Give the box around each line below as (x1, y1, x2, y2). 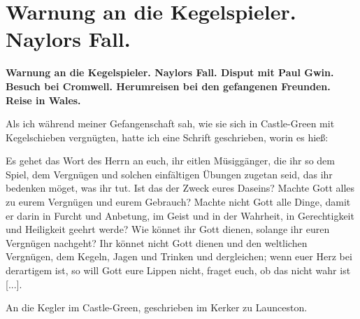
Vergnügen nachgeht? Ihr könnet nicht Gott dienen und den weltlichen (6, 235, 308, 250)
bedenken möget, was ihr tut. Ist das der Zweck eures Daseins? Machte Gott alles (6, 180, 355, 195)
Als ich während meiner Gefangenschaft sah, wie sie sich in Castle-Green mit (6, 116, 335, 131)
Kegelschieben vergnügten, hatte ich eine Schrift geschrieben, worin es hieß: (6, 129, 329, 144)
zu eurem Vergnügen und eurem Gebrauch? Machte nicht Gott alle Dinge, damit (6, 194, 351, 209)
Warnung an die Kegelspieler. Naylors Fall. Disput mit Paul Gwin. (6, 65, 334, 80)
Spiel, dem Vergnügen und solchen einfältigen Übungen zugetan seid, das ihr (6, 166, 333, 181)
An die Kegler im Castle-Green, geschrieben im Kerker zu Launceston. (6, 300, 308, 315)
